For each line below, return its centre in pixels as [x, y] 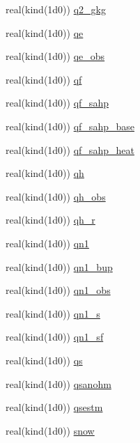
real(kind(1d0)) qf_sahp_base [70, 126]
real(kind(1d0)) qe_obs [55, 56]
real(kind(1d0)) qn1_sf [55, 337]
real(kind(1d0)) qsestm [54, 407]
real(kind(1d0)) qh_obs [56, 196]
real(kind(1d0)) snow [50, 430]
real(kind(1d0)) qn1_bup [59, 266]
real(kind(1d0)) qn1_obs [58, 290]
